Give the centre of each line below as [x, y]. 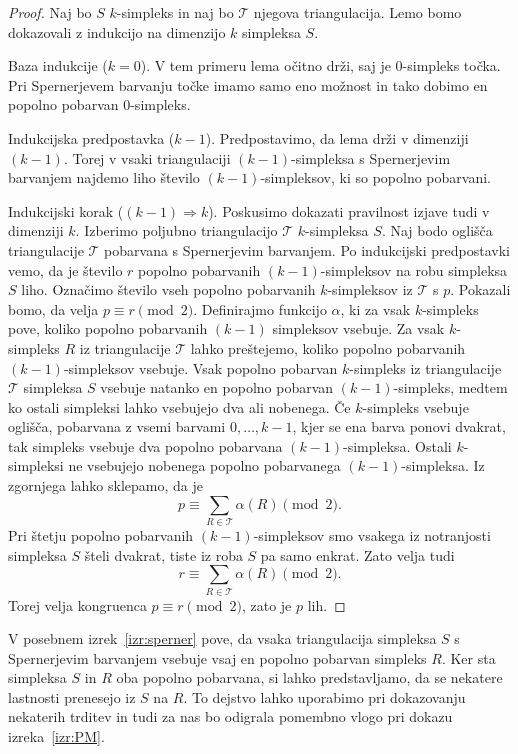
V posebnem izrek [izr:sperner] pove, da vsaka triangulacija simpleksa [222, 638]
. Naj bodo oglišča [437, 230]
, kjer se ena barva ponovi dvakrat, [399, 426]
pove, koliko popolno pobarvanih [108, 328]
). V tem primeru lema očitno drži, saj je [265, 65]
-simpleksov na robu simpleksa [414, 269]
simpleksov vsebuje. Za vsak [358, 328]
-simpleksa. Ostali [397, 445]
